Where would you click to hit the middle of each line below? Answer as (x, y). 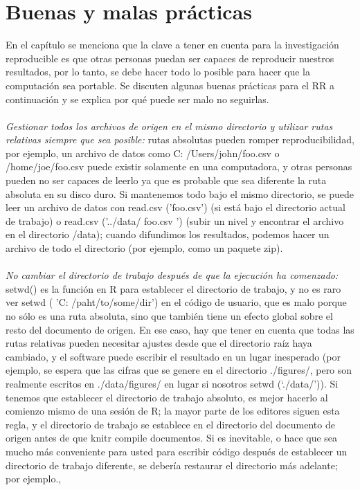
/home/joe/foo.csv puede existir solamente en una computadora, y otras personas (179, 166)
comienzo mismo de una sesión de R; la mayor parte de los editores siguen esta (173, 411)
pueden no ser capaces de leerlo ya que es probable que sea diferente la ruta (166, 180)
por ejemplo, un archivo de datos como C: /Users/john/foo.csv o (143, 153)
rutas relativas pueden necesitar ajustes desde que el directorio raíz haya (159, 343)
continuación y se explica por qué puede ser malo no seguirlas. (137, 99)
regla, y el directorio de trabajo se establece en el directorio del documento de (170, 424)
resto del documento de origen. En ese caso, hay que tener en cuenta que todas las (180, 329)
